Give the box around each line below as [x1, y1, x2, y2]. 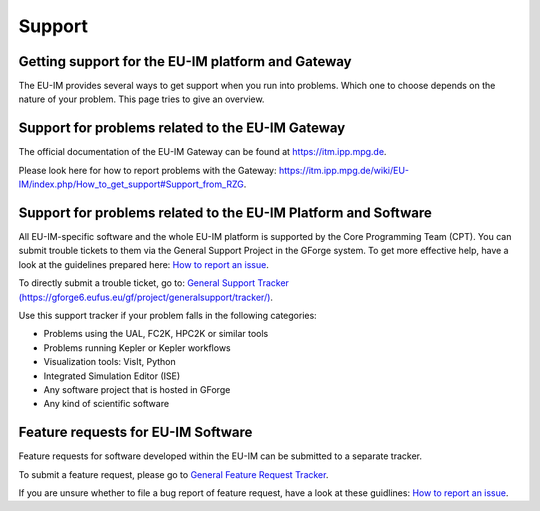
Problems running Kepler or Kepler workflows [43, 341, 231, 354]
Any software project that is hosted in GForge [43, 383, 231, 395]
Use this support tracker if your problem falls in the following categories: [18, 310, 317, 321]
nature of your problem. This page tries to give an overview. [18, 93, 265, 105]
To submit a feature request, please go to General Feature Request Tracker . [18, 468, 329, 480]
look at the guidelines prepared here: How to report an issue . [18, 258, 269, 270]
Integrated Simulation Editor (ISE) [43, 370, 181, 382]
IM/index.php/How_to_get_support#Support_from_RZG [18, 178, 244, 190]
